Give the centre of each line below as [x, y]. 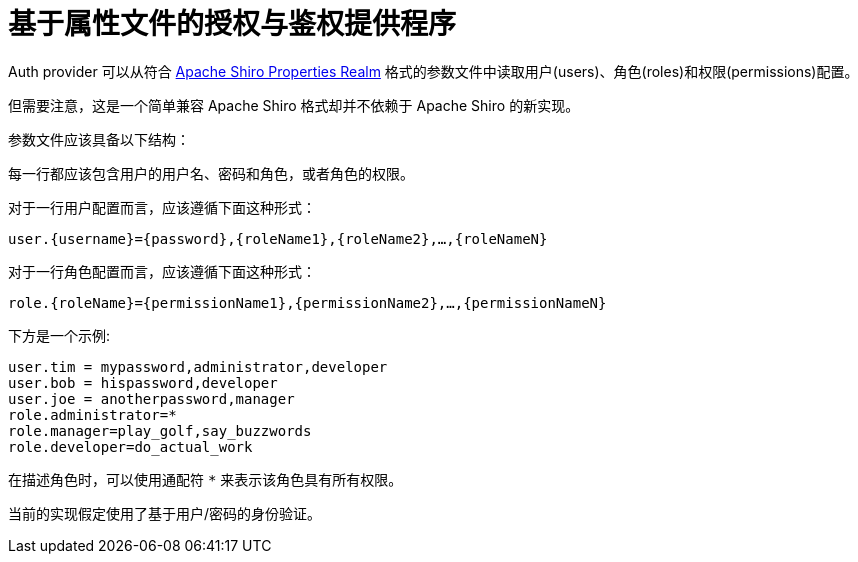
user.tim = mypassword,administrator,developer [198, 366]
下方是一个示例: [59, 335]
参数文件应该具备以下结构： [99, 139]
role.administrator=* [92, 414]
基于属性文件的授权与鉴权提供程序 [232, 24]
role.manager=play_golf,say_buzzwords [160, 430]
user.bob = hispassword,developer [143, 382]
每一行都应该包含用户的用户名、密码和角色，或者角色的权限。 [211, 173]
